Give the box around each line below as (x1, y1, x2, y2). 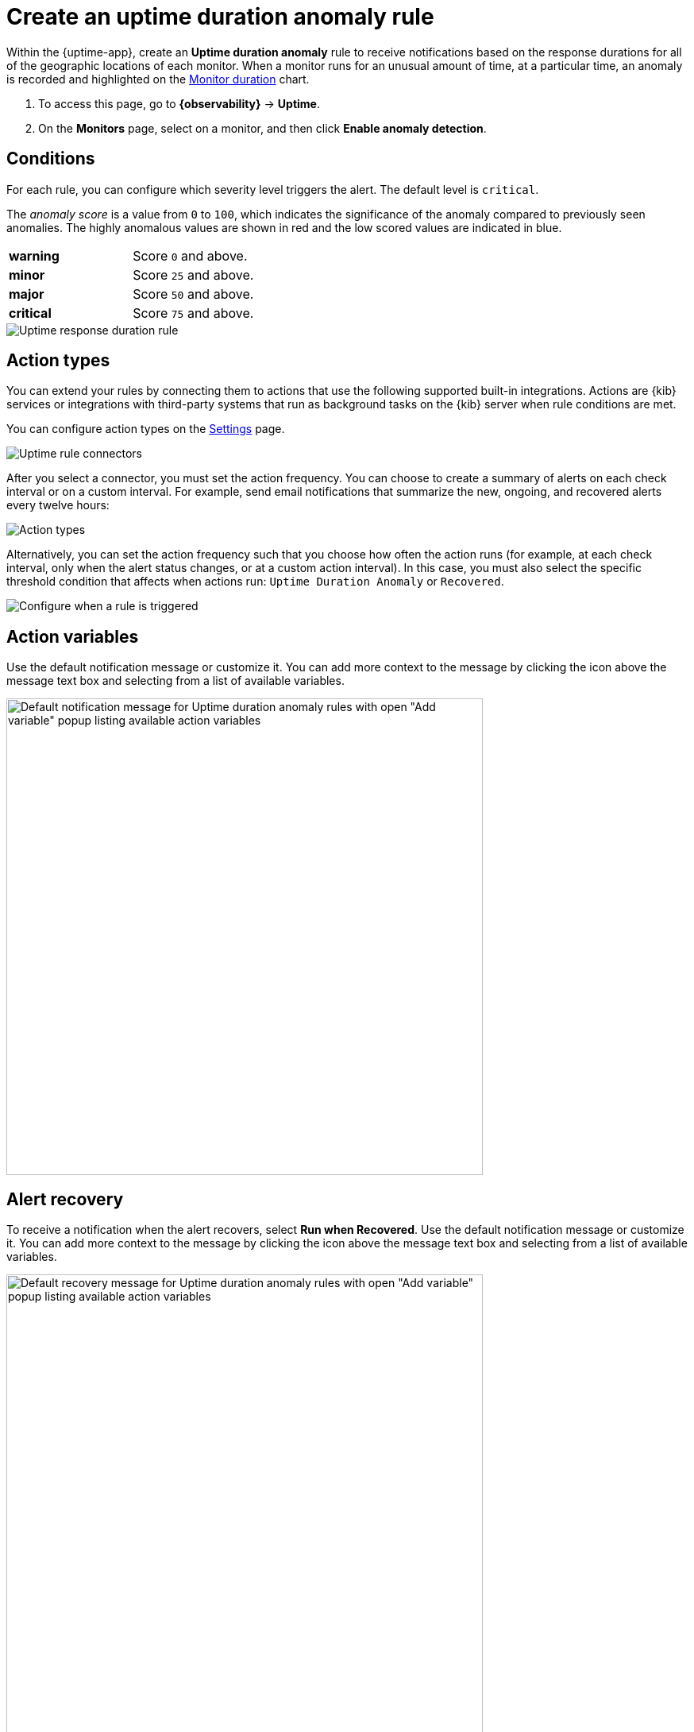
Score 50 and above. (133, 285, 254, 302)
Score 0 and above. (133, 247, 248, 264)
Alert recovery (6, 1189, 124, 1209)
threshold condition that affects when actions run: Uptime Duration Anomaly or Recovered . (6, 574, 504, 589)
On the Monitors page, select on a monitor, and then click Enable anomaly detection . (38, 121, 487, 135)
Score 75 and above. (133, 304, 254, 321)
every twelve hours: (6, 498, 110, 512)
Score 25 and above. (133, 266, 254, 283)
